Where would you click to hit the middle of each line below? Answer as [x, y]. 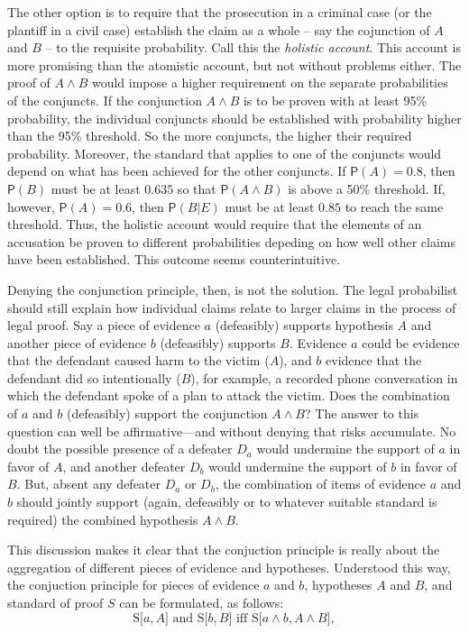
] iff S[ [245, 618]
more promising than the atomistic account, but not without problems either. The [234, 64]
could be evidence [411, 342]
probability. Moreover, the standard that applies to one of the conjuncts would [225, 153]
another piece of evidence [77, 342]
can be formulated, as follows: [202, 602]
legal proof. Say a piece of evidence [104, 325]
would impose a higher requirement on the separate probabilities [270, 83]
